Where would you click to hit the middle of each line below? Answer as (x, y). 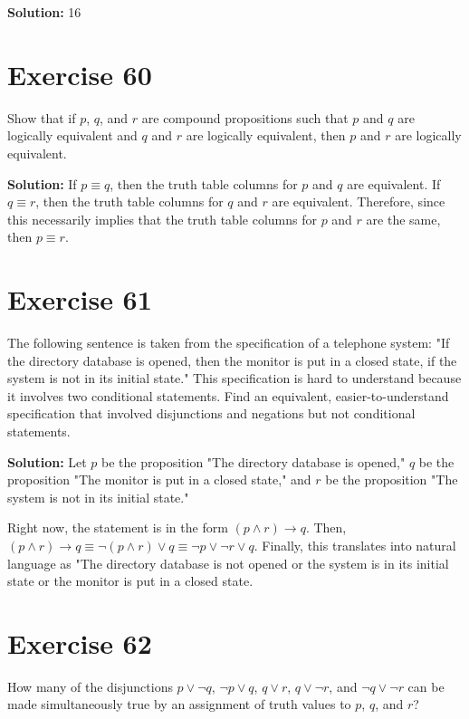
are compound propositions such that (245, 117)
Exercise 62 (80, 642)
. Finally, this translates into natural (355, 545)
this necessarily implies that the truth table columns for (162, 219)
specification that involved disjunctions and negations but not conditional (211, 413)
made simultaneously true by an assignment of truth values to (179, 704)
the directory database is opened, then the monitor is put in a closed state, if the (232, 360)
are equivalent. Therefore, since (359, 201)
